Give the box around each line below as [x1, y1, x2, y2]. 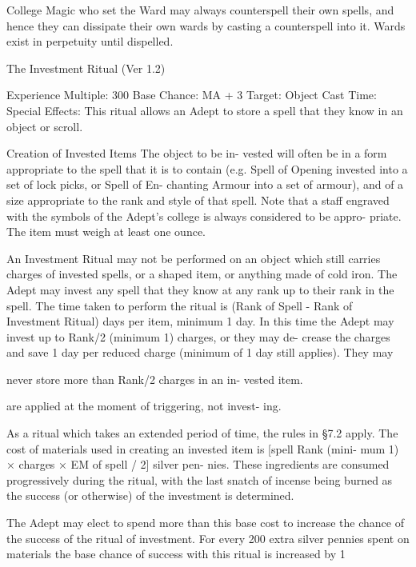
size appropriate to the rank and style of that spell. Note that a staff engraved [6, 191, 390, 208]
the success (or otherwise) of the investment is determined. [6, 487, 294, 504]
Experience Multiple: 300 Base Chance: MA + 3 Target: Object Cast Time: [6, 86, 377, 103]
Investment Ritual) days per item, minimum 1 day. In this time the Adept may [6, 313, 394, 329]
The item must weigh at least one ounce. [6, 223, 206, 240]
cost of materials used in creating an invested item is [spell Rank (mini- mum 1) [6, 440, 399, 457]
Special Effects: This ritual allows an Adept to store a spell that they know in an [6, 102, 403, 118]
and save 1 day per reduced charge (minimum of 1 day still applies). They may [6, 344, 394, 361]
